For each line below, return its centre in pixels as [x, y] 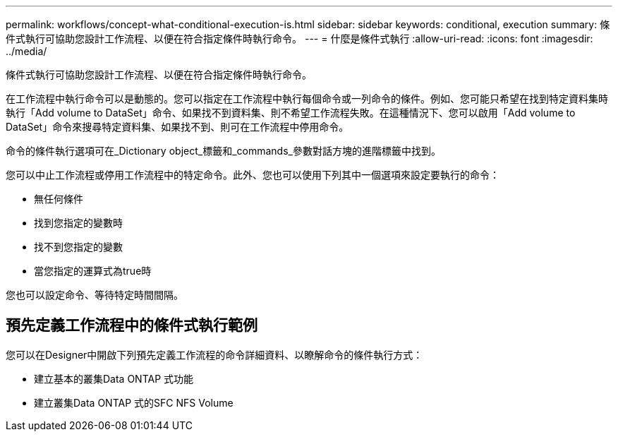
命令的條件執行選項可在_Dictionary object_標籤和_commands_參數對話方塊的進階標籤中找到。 [223, 151]
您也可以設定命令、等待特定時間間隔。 [95, 295]
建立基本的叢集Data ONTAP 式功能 [114, 378]
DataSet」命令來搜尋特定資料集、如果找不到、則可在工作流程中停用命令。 [177, 127]
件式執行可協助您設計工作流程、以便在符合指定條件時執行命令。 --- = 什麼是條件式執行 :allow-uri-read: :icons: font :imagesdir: [299, 38]
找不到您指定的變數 [78, 247]
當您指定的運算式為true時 [93, 271]
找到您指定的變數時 [78, 223]
